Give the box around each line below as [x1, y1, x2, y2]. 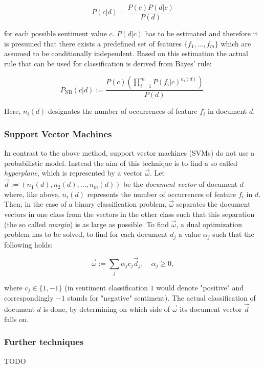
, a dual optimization [176, 218, 242, 229]
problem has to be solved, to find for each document [4, 229, 168, 239]
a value [178, 229, 201, 239]
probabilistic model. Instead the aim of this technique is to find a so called [4, 157, 237, 168]
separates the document [176, 199, 251, 209]
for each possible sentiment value [4, 28, 107, 39]
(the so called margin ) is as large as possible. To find [4, 218, 169, 229]
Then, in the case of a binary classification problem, [4, 199, 167, 209]
